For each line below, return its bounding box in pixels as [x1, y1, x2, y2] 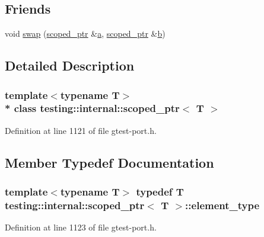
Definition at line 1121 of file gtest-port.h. [5, 124, 157, 136]
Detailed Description [5, 56, 135, 75]
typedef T [136, 184, 184, 199]
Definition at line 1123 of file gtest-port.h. [5, 221, 157, 233]
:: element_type [185, 197, 260, 212]
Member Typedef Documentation [5, 153, 214, 171]
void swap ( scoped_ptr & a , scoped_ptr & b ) [5, 27, 166, 40]
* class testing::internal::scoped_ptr [5, 101, 180, 116]
